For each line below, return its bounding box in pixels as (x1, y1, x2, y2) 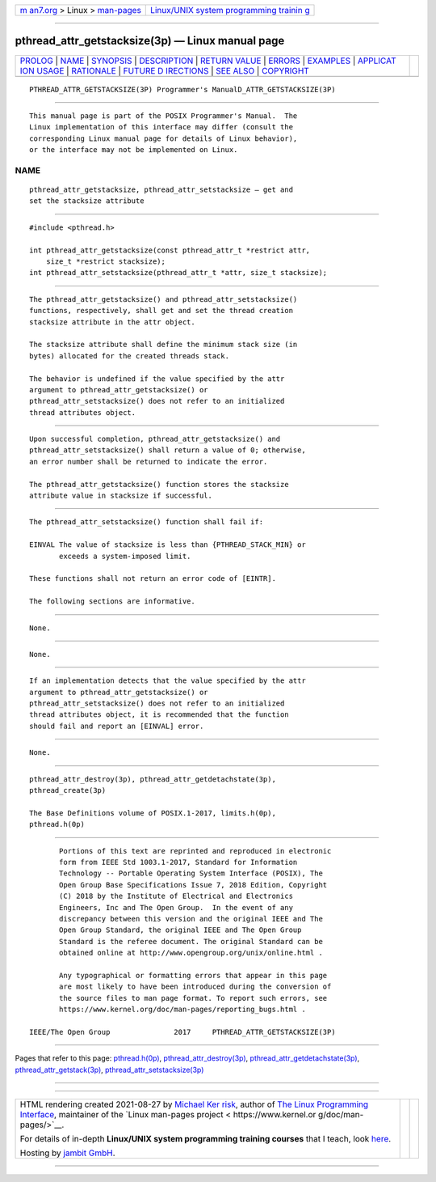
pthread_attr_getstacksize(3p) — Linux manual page (15, 34, 285, 48)
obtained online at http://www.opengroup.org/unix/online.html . (59, 948, 323, 958)
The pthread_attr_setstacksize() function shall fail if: (29, 518, 264, 527)
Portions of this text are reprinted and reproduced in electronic (59, 846, 332, 855)
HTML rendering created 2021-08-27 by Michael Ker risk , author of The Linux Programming (19, 1099, 369, 1110)
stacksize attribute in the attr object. (29, 317, 195, 327)
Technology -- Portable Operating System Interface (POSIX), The (59, 869, 323, 878)
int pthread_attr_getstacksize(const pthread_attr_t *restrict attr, (29, 245, 311, 255)
